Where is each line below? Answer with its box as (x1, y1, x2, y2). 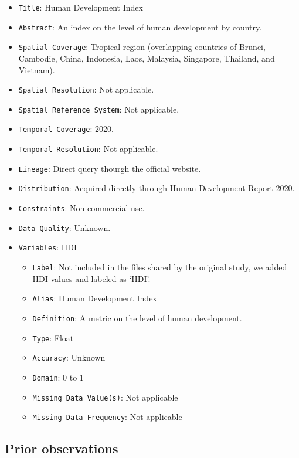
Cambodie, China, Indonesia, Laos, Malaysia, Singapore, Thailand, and (18, 52, 275, 64)
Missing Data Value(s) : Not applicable (32, 391, 178, 403)
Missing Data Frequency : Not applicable (32, 410, 182, 423)
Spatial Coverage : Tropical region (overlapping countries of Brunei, (18, 40, 266, 53)
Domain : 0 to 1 (32, 371, 84, 383)
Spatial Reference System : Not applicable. (18, 103, 179, 115)
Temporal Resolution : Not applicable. (18, 143, 158, 155)
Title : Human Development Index (18, 1, 143, 13)
